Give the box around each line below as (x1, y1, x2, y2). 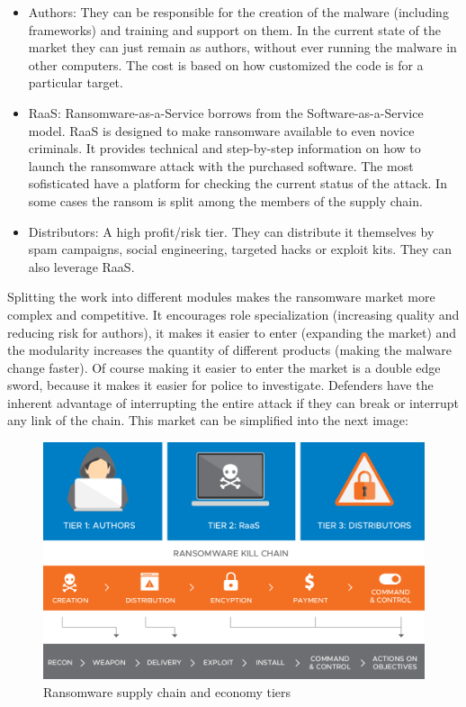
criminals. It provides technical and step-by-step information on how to (28, 139, 421, 158)
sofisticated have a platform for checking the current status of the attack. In (28, 174, 447, 193)
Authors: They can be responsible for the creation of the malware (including (28, 3, 449, 21)
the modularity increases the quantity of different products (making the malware (7, 340, 452, 359)
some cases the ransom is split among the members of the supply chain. (28, 191, 423, 210)
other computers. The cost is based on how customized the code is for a (28, 55, 424, 74)
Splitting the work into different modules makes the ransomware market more (7, 287, 435, 306)
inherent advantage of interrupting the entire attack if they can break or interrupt (7, 393, 460, 412)
